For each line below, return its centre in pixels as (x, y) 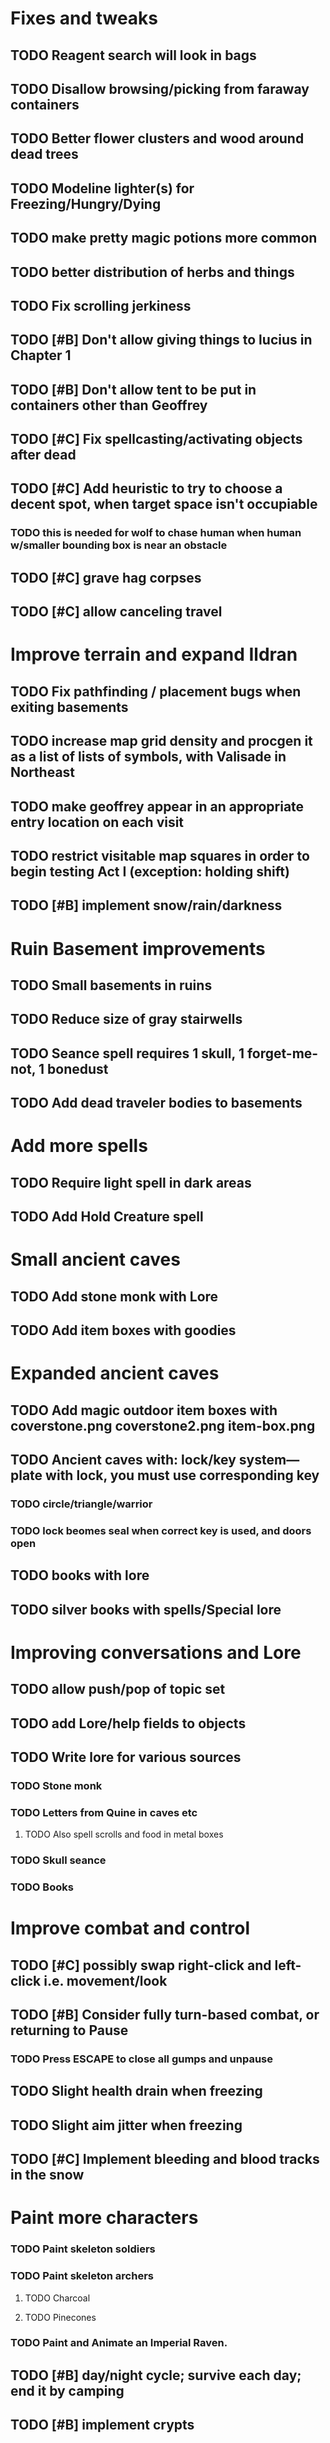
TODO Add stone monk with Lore (114, 1296)
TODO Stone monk (56, 1785)
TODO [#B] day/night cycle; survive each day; (156, 2375)
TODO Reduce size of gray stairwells (126, 1019)
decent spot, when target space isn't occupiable (164, 504)
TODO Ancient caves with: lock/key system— (155, 1459)
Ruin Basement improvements (138, 948)
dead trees (44, 154)
